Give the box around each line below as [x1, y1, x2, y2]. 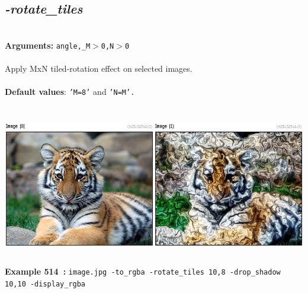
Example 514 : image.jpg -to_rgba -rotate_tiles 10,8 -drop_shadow [5, 265, 281, 278]
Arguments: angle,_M [5, 39, 91, 51]
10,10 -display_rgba [5, 279, 86, 288]
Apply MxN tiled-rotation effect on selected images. [5, 62, 192, 75]
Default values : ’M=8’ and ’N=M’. [5, 85, 135, 98]
